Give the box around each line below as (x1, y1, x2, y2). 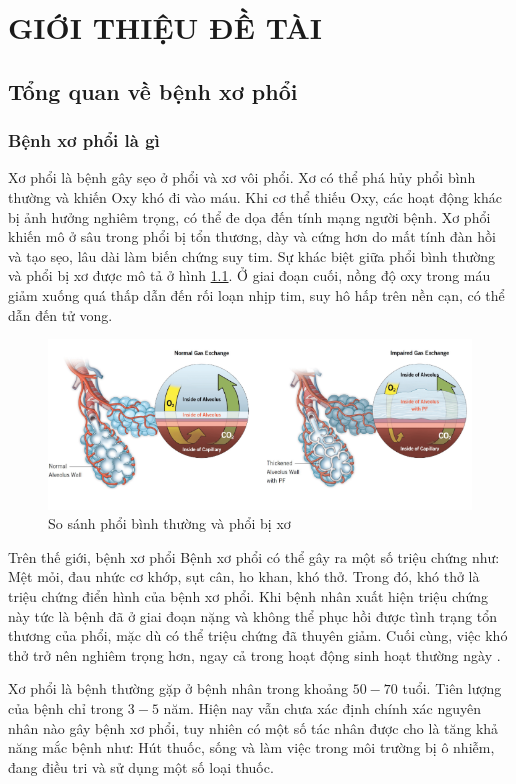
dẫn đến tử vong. (8, 304, 113, 325)
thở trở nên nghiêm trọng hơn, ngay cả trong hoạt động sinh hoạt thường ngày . (8, 644, 501, 665)
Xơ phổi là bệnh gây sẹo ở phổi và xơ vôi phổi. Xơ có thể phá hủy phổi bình (8, 167, 476, 188)
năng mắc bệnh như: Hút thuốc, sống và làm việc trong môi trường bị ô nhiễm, (8, 737, 495, 758)
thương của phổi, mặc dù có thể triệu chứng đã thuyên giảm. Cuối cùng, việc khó (8, 625, 508, 646)
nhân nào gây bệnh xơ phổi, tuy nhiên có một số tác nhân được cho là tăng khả (8, 717, 499, 738)
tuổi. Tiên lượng (402, 678, 502, 699)
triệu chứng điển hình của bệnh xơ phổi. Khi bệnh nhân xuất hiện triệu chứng (8, 586, 489, 607)
